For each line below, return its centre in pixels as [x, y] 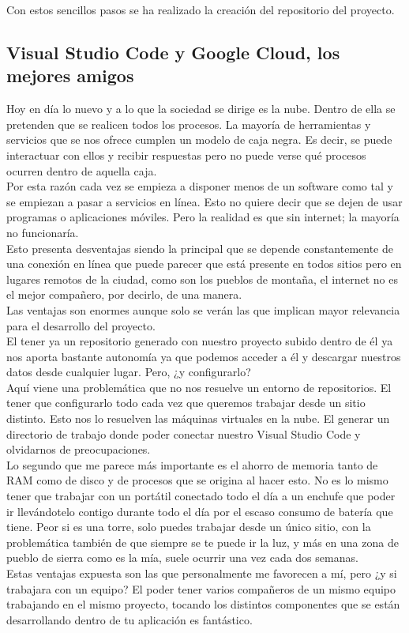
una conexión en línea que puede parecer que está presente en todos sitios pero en [204, 264]
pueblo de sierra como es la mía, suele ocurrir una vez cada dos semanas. [182, 558]
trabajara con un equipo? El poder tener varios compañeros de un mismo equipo [201, 588]
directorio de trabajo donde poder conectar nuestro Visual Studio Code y [184, 433]
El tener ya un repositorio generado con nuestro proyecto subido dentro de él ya [200, 341]
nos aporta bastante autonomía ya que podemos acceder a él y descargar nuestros [204, 356]
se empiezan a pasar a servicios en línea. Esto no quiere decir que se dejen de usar [204, 201]
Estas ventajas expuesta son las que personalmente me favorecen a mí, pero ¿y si [202, 573]
